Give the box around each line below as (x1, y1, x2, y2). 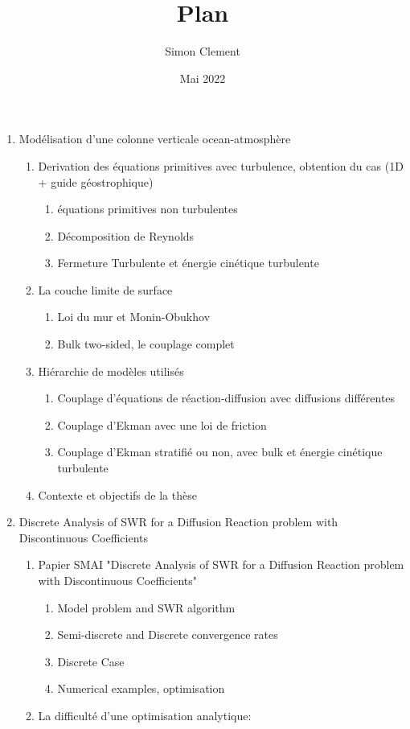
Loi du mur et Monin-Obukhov (57, 308, 211, 325)
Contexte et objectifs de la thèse (38, 486, 197, 503)
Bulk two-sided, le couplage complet (57, 336, 235, 352)
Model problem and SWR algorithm (57, 599, 236, 616)
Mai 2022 (179, 69, 226, 86)
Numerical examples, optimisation (57, 680, 225, 697)
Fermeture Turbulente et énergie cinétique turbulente (57, 254, 319, 271)
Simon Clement (165, 43, 240, 60)
